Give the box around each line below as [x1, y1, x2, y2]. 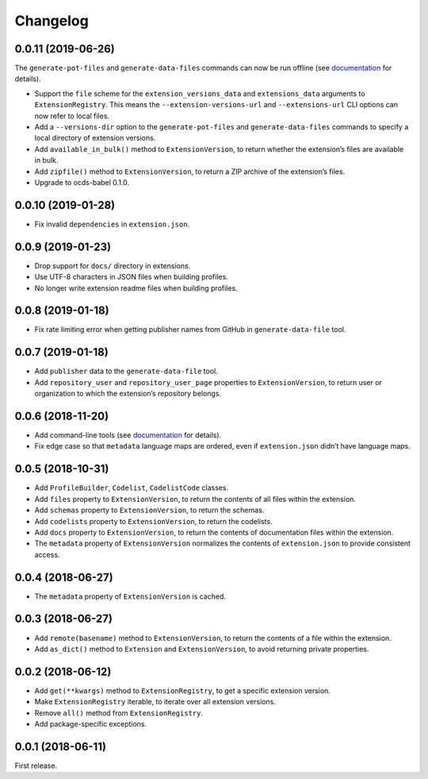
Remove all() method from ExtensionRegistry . [34, 708, 204, 718]
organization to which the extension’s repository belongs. [34, 389, 222, 399]
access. [34, 550, 60, 559]
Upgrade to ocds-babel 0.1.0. [34, 177, 130, 187]
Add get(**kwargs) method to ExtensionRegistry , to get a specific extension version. [34, 685, 331, 695]
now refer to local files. [34, 111, 110, 121]
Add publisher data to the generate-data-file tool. [34, 366, 218, 376]
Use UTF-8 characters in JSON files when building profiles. [34, 272, 229, 282]
